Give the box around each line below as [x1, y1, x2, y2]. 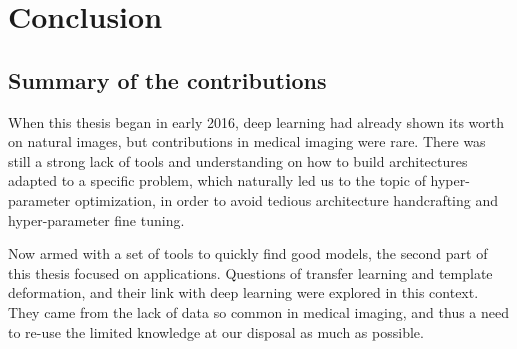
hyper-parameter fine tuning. [8, 209, 185, 230]
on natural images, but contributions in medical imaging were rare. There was [8, 131, 486, 152]
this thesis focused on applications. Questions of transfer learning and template [8, 262, 493, 283]
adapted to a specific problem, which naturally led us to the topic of [8, 170, 426, 191]
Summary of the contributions [8, 64, 327, 95]
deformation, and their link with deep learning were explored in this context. [8, 282, 479, 303]
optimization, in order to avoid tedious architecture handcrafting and [74, 189, 499, 210]
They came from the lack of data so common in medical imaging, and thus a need [8, 301, 510, 322]
